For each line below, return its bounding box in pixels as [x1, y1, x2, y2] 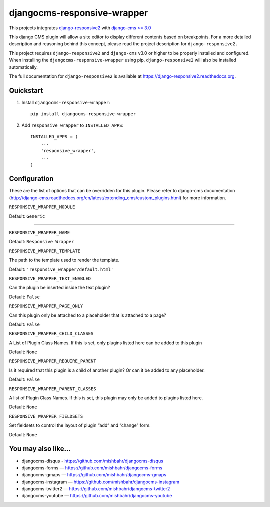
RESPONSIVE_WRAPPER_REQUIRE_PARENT [9, 358, 97, 364]
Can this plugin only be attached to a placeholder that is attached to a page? [9, 312, 167, 318]
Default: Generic [9, 213, 45, 219]
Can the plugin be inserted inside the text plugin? [9, 285, 110, 291]
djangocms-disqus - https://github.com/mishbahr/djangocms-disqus [21, 458, 163, 464]
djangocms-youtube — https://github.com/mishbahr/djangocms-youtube [21, 493, 172, 499]
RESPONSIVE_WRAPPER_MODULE [9, 204, 75, 210]
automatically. [9, 64, 38, 70]
